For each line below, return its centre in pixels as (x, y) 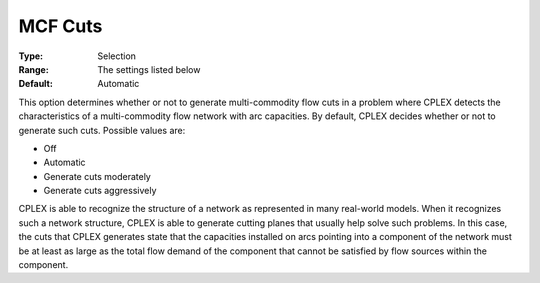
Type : (31, 56)
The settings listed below (149, 69)
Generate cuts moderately (97, 176)
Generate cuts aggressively (100, 191)
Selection (117, 56)
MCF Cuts (60, 26)
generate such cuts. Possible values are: (102, 130)
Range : (33, 69)
